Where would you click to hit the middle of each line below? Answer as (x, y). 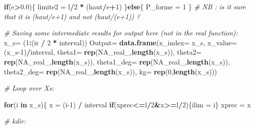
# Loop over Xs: (29, 88)
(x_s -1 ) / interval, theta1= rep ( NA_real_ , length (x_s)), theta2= (103, 52)
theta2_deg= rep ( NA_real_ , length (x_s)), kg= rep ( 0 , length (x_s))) (111, 71)
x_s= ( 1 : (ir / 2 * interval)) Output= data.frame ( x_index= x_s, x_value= (121, 42)
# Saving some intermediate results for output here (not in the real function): (121, 33)
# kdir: (15, 121)
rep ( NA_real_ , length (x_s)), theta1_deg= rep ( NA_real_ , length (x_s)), (117, 61)
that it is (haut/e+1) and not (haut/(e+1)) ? (72, 16)
